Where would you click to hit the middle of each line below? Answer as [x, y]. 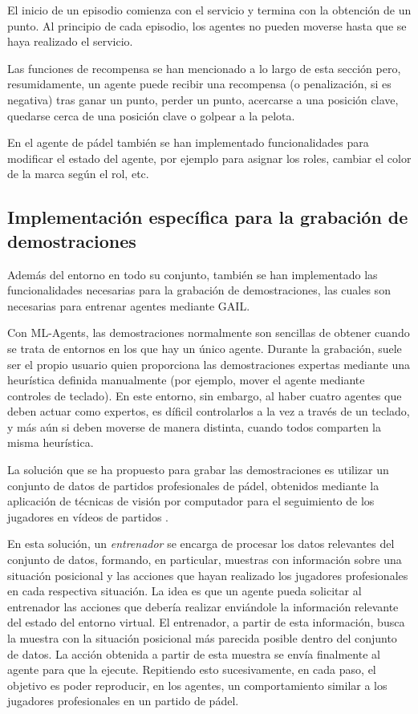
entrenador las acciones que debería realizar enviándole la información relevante [203, 606]
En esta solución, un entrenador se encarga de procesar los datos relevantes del [201, 544]
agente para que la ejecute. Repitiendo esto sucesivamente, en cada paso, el [192, 669]
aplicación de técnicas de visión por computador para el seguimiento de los [191, 501]
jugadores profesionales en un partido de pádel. [123, 701]
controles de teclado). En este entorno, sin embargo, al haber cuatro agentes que [205, 395]
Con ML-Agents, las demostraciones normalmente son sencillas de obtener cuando [209, 333]
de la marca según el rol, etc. [78, 174]
